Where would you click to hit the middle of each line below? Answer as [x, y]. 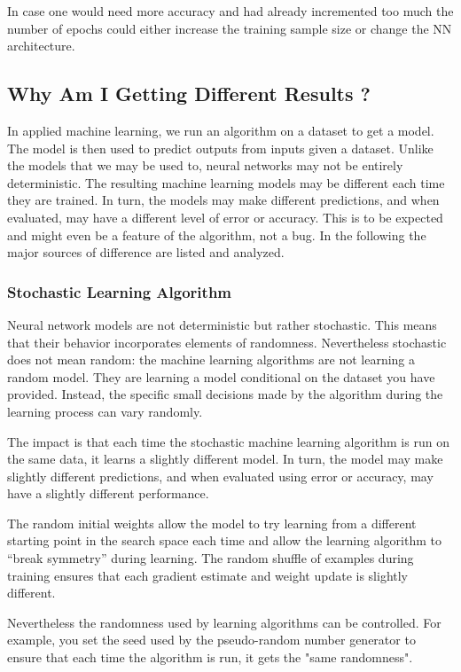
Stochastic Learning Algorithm [120, 291]
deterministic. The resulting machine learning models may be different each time [226, 182]
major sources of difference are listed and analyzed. [146, 252]
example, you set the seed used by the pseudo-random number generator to [211, 640]
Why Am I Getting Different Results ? [189, 94]
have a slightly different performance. [108, 493]
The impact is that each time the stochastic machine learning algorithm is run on [228, 441]
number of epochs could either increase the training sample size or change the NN [230, 28]
